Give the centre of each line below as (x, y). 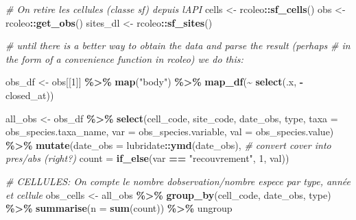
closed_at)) (30, 95)
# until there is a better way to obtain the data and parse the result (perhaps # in (178, 45)
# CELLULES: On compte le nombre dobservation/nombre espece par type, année (178, 181)
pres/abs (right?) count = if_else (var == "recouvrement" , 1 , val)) (147, 158)
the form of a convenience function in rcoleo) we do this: (124, 58)
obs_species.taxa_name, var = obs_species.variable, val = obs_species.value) (170, 132)
